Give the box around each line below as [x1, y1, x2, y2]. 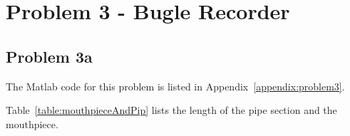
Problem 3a [6, 45, 93, 67]
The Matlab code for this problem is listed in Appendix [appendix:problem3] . [6, 78, 345, 93]
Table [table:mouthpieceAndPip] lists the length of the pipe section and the [6, 103, 337, 117]
